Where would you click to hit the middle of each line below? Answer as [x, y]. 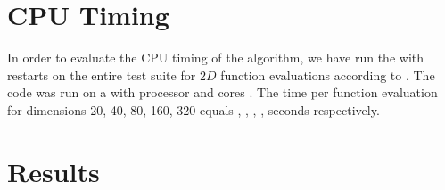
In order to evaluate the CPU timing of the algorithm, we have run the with [216, 58]
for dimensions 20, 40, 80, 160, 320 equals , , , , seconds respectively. [194, 109]
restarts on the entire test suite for [102, 74]
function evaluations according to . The [328, 74]
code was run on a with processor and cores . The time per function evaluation [222, 92]
